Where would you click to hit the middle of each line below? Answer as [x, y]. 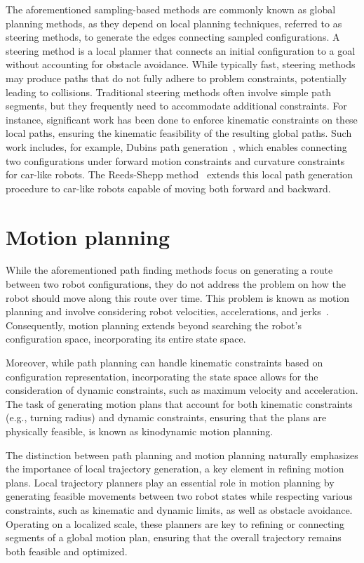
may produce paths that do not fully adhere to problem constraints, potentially [176, 78]
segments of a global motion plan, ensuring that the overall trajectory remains [174, 537]
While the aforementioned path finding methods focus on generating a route [169, 270]
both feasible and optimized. [67, 551]
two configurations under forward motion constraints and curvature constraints [175, 160]
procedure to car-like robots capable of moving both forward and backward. [168, 188]
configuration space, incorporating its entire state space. [126, 339]
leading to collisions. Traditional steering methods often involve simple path [169, 92]
